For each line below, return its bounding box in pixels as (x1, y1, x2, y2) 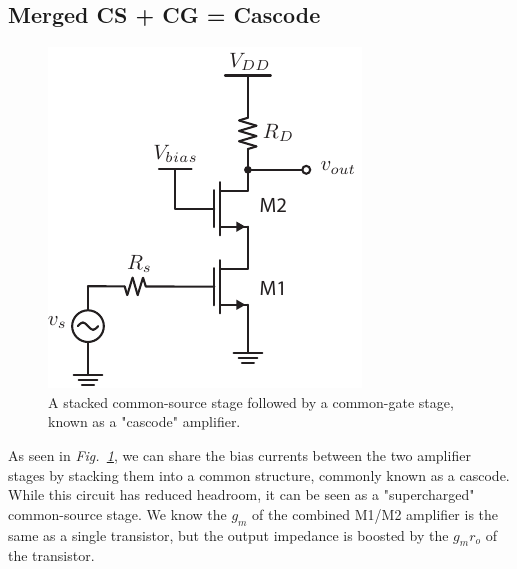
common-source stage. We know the (8, 503, 227, 524)
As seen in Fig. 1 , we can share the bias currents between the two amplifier (8, 444, 471, 465)
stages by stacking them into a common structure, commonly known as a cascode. (8, 464, 510, 485)
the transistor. (8, 545, 95, 566)
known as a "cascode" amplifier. (48, 411, 241, 432)
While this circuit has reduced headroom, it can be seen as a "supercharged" (8, 484, 475, 505)
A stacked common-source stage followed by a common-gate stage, (48, 391, 454, 412)
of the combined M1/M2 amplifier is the (252, 503, 499, 524)
